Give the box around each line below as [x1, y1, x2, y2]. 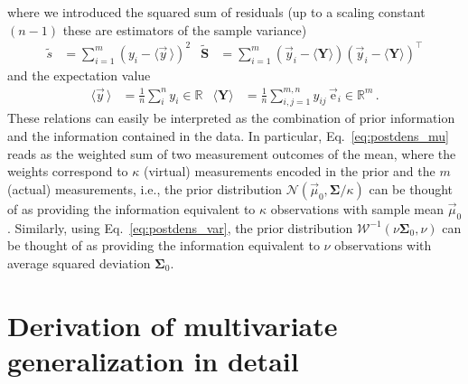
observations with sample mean [270, 199, 444, 218]
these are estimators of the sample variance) [62, 20, 307, 39]
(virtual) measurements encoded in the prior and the [144, 162, 435, 181]
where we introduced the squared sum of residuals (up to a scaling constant [7, 3, 426, 21]
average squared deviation [7, 253, 151, 272]
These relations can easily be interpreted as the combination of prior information [7, 108, 455, 127]
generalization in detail [7, 342, 299, 379]
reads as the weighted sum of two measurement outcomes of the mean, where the [7, 144, 456, 163]
